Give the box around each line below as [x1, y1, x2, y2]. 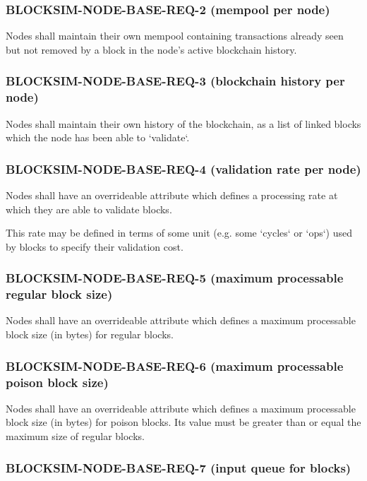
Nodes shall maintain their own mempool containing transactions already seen [6, 28, 344, 43]
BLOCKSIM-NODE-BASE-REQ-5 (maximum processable [6, 269, 344, 287]
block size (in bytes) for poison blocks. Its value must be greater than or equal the [6, 415, 361, 429]
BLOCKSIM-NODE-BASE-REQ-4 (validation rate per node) [6, 160, 361, 177]
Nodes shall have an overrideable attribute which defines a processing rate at [6, 187, 338, 202]
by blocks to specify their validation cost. [6, 239, 183, 254]
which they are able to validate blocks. [6, 201, 172, 216]
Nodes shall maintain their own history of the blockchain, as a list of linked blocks [6, 116, 361, 131]
